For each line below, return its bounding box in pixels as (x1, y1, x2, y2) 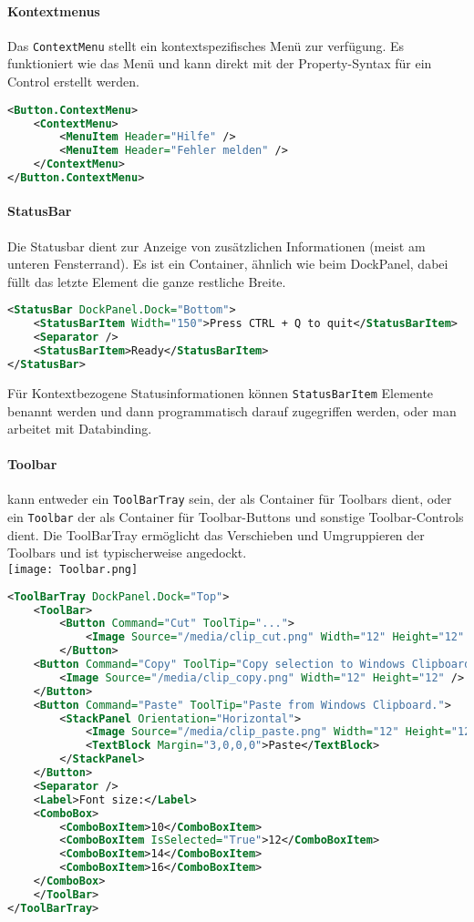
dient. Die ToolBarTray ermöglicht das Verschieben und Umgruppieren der (7, 525, 425, 544)
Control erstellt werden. (7, 72, 139, 91)
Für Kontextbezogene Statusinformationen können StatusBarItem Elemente (7, 383, 434, 402)
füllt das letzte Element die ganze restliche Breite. (7, 271, 286, 291)
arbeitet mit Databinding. (7, 419, 152, 438)
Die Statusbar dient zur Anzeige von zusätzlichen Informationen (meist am (7, 236, 426, 255)
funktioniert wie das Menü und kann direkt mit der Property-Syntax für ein (7, 54, 432, 73)
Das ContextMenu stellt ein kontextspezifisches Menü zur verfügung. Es (7, 36, 405, 55)
